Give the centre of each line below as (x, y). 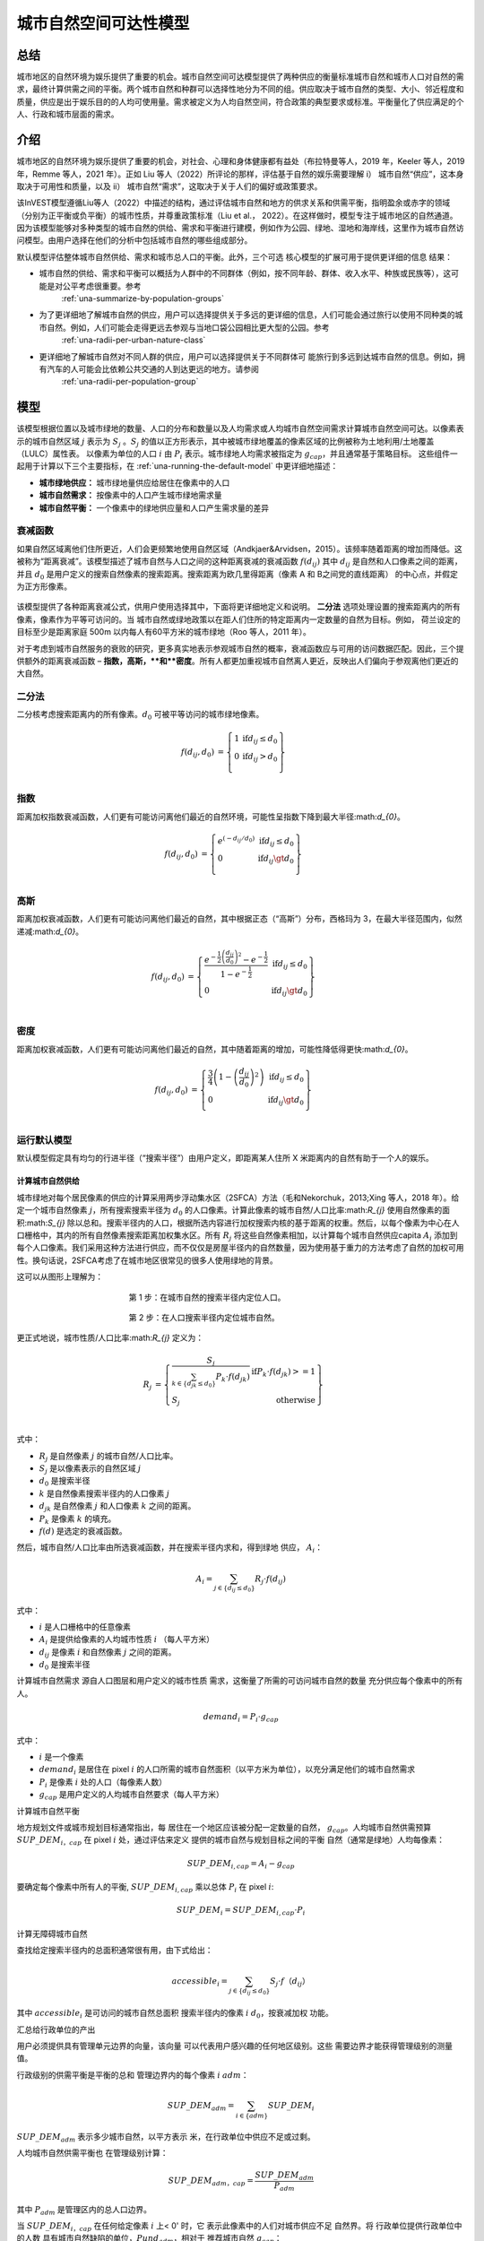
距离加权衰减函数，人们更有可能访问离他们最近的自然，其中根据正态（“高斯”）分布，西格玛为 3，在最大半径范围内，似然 (239, 919)
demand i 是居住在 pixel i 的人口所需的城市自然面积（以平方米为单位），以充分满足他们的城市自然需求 (227, 1770)
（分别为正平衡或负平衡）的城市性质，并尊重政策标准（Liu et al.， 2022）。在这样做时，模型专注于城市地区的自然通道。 (237, 215)
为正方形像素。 (44, 586)
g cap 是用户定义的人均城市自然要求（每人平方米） (131, 1795)
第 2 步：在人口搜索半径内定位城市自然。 (204, 1317)
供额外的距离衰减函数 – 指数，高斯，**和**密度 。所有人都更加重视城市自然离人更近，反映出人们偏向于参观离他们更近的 (238, 661)
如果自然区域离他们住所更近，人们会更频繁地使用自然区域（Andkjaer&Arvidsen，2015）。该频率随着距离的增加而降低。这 (240, 549)
